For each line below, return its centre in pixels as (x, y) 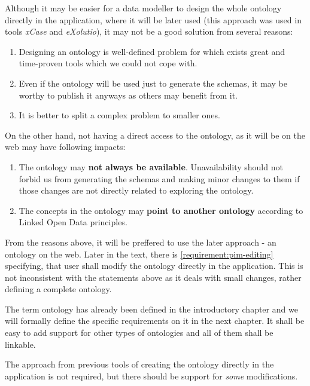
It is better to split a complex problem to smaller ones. (119, 115)
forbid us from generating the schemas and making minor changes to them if (159, 178)
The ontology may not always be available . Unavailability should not (151, 166)
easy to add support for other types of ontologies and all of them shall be (139, 333)
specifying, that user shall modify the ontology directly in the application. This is (154, 266)
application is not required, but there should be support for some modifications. (151, 376)
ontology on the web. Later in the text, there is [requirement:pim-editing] (139, 254)
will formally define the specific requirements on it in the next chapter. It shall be (155, 321)
